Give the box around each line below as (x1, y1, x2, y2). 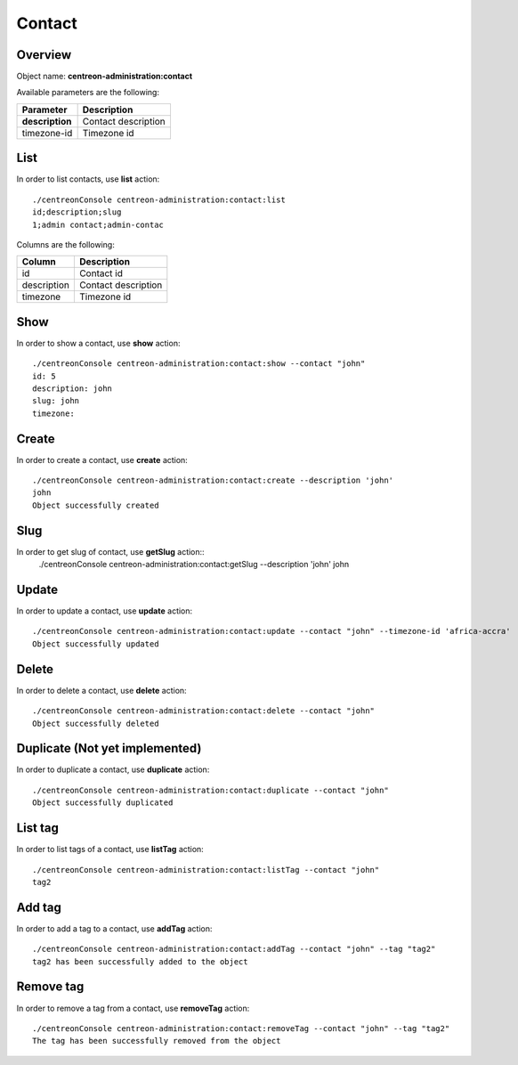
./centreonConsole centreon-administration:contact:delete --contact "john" (32, 706, 376, 716)
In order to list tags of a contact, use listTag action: (16, 844, 204, 855)
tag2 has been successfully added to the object (32, 956, 248, 966)
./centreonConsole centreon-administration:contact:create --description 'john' (32, 476, 394, 485)
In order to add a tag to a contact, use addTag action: (16, 923, 213, 934)
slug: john (32, 396, 80, 406)
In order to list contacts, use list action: (16, 174, 160, 184)
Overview (16, 47, 72, 62)
